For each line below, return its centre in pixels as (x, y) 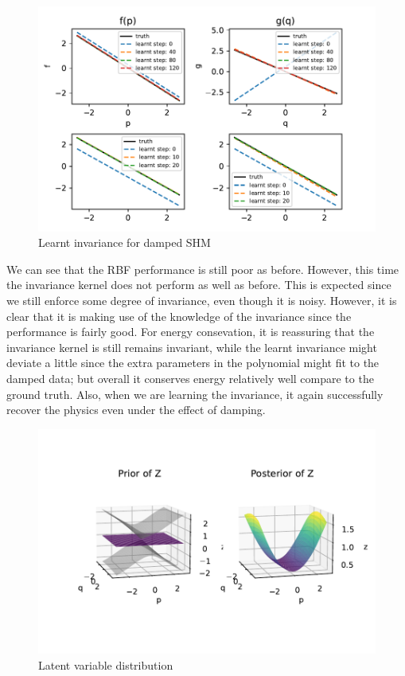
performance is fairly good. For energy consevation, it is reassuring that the (191, 332)
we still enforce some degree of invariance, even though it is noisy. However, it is (202, 301)
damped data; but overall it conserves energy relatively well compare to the (190, 378)
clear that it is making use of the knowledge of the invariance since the (179, 316)
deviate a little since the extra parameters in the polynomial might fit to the (193, 363)
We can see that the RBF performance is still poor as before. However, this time (203, 269)
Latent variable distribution (106, 665)
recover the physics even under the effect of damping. (136, 410)
